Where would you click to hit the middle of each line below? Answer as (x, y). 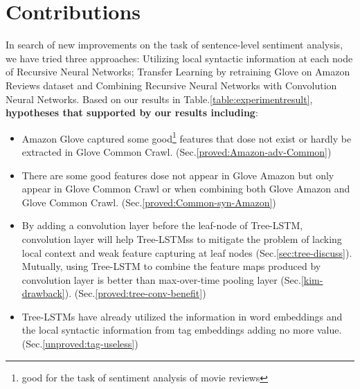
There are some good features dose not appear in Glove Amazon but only (178, 175)
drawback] (43, 293)
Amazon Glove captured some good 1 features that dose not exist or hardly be (187, 137)
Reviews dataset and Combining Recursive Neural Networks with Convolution (171, 85)
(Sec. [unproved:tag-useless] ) (80, 344)
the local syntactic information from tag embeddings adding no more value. (182, 330)
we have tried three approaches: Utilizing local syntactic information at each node (179, 58)
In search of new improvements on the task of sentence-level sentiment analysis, (174, 45)
